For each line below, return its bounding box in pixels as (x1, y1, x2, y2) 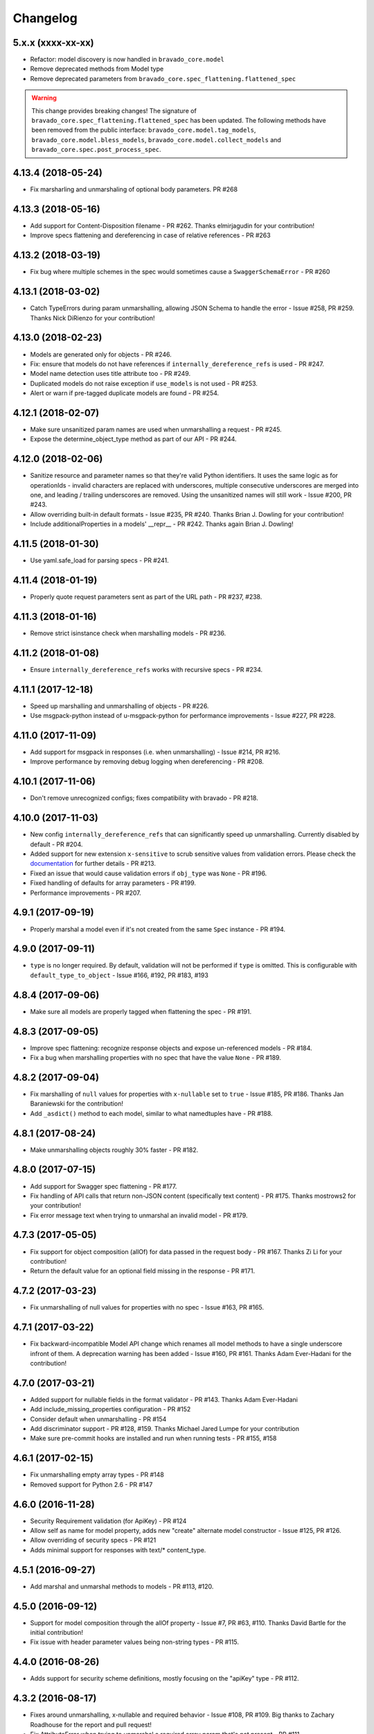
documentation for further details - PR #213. (30, 859, 156, 868)
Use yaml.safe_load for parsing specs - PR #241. (30, 556, 169, 565)
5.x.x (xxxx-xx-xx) (12, 37, 94, 49)
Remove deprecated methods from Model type (30, 65, 164, 73)
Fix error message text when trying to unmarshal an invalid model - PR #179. (30, 1211, 248, 1219)
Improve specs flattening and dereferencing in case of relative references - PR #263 (30, 231, 271, 239)
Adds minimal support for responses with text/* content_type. (30, 1545, 206, 1554)
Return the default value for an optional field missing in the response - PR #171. (30, 1267, 256, 1276)
